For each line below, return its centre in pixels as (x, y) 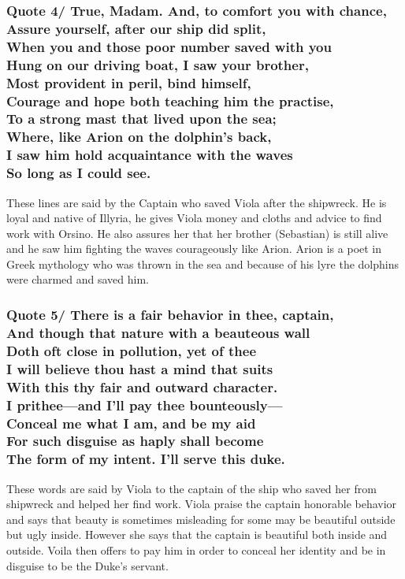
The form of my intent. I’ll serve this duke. (146, 459)
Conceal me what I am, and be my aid (131, 423)
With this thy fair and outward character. (142, 386)
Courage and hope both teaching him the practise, (170, 100)
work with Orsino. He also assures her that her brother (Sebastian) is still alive (197, 233)
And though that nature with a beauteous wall (158, 332)
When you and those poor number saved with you (169, 46)
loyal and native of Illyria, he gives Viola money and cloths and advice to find (194, 218)
